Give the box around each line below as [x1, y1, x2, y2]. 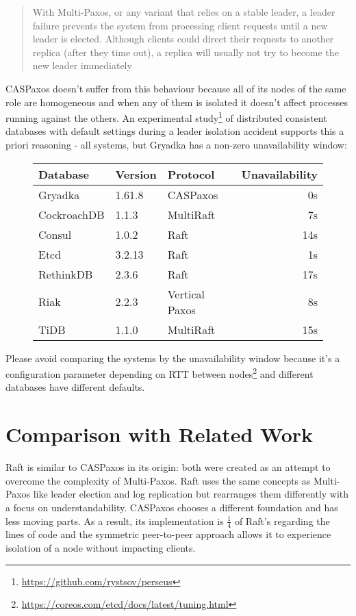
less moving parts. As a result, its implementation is [5, 513, 224, 528]
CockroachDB [38, 206, 105, 222]
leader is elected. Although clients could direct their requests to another [32, 31, 334, 46]
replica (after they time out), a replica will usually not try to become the [32, 44, 339, 59]
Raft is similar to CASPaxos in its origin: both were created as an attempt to [5, 460, 331, 474]
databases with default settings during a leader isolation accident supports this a [5, 124, 344, 138]
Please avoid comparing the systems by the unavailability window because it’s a [5, 350, 340, 365]
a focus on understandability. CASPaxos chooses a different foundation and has [5, 500, 338, 514]
